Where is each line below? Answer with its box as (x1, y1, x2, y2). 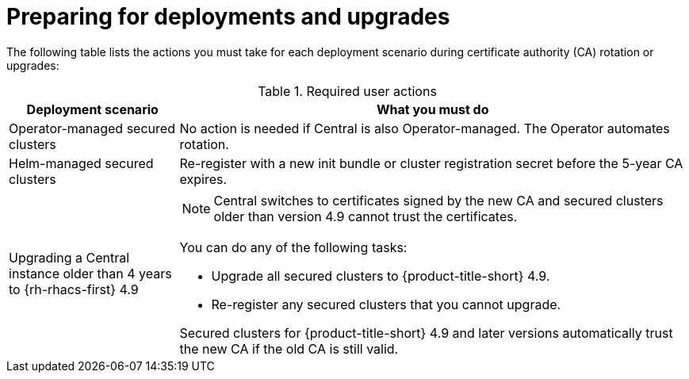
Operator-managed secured (9, 120, 175, 136)
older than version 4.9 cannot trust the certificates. (213, 208, 518, 224)
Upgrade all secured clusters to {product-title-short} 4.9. (211, 267, 550, 284)
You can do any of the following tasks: (179, 239, 408, 255)
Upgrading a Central (9, 249, 130, 266)
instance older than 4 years (9, 265, 172, 281)
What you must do (377, 101, 489, 117)
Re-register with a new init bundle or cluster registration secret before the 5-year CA (179, 155, 683, 171)
